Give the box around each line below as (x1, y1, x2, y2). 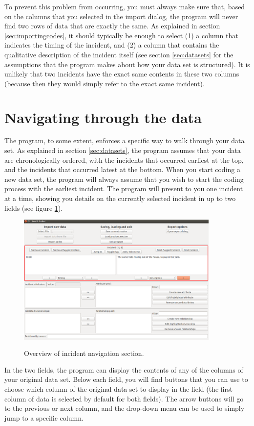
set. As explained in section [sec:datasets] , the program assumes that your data (4, 145, 241, 155)
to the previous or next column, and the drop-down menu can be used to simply (4, 403, 245, 413)
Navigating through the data (4, 107, 202, 127)
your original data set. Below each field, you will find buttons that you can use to (4, 374, 248, 384)
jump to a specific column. (4, 412, 84, 423)
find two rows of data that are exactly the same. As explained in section (4, 21, 220, 31)
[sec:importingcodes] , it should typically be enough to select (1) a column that (4, 30, 238, 40)
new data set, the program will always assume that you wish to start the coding (4, 174, 244, 184)
